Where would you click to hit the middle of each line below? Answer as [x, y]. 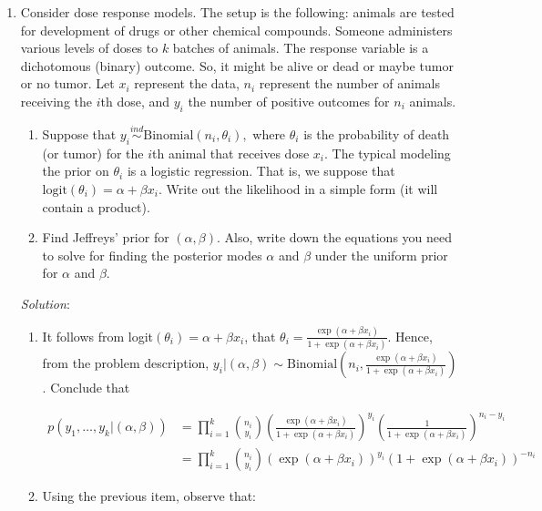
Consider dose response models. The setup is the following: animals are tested [237, 12]
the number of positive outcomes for [289, 101]
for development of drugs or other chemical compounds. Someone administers [236, 30]
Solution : [45, 303]
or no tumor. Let [67, 83]
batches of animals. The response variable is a [301, 48]
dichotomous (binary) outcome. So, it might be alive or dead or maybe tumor [237, 65]
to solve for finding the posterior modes [152, 255]
